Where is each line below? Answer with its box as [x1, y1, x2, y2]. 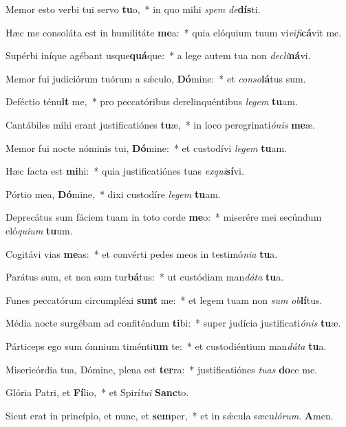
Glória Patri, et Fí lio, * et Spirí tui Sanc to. [6, 385, 189, 399]
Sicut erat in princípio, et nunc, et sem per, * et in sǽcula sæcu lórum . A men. [6, 408, 334, 422]
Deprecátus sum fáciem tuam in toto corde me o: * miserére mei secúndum [6, 210, 322, 224]
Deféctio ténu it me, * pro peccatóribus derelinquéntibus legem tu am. [6, 94, 298, 109]
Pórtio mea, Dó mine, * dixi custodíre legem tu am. [6, 186, 221, 201]
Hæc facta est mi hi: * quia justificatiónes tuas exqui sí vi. [6, 164, 244, 178]
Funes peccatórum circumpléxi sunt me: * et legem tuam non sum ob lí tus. [6, 292, 323, 307]
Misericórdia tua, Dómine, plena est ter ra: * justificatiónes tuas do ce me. [6, 362, 318, 376]
